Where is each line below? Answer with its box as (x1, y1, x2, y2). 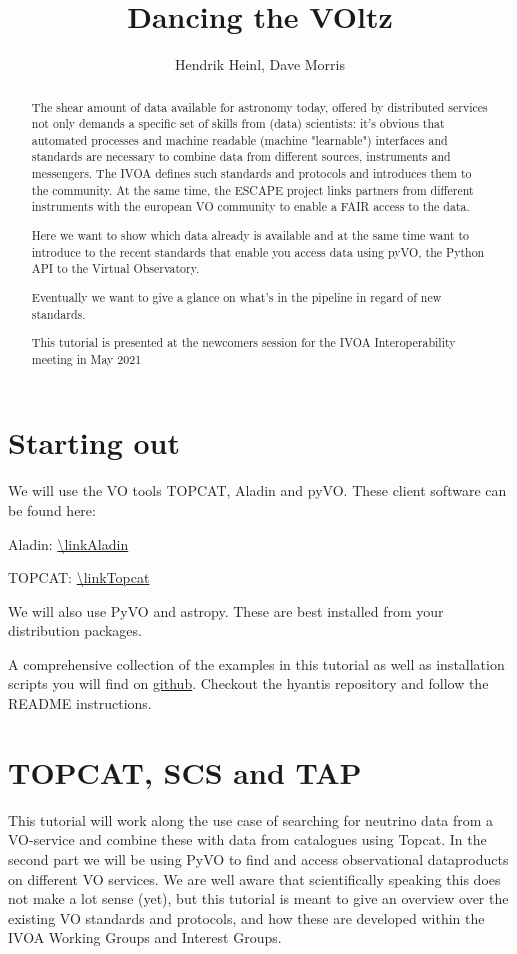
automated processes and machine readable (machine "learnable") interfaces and (31, 131, 448, 148)
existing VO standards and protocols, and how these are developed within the (8, 907, 485, 928)
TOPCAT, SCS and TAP (8, 751, 362, 792)
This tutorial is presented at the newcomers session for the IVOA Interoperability (31, 334, 456, 351)
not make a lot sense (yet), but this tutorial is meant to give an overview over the (8, 888, 509, 909)
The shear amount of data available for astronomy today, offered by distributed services (31, 98, 488, 115)
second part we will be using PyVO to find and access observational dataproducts (8, 848, 509, 869)
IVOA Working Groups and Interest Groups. (8, 927, 282, 948)
